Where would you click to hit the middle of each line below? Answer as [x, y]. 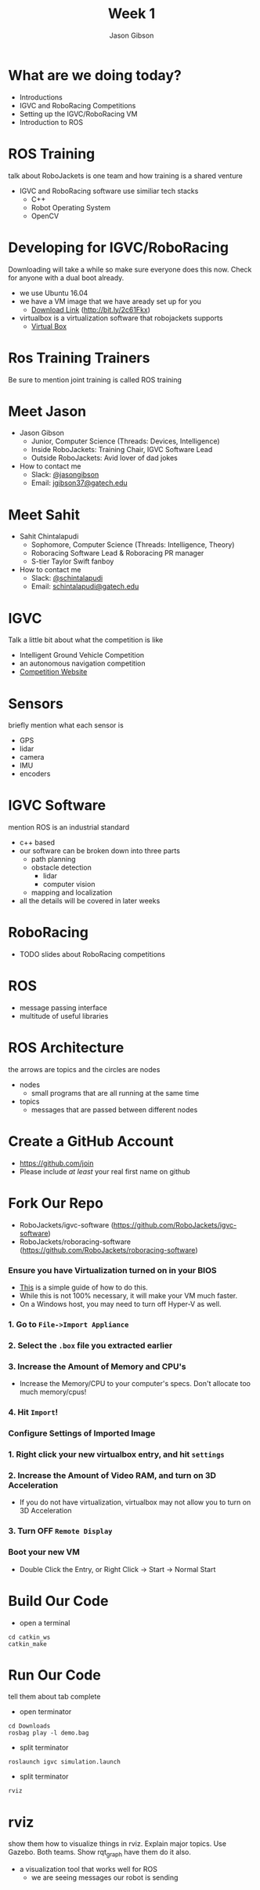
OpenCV [45, 216]
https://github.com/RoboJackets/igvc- [175, 1224]
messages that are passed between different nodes [114, 1110]
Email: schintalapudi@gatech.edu [85, 586]
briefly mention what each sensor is [66, 725]
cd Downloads [29, 1726]
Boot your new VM [44, 1552]
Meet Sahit [44, 514]
